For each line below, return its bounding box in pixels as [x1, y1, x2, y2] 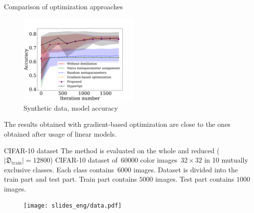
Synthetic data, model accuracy [23, 102, 118, 113]
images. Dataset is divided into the [133, 164, 238, 174]
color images [140, 155, 178, 165]
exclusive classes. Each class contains [4, 164, 115, 174]
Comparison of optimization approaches [4, 1, 123, 11]
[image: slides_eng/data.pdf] [23, 202, 122, 210]
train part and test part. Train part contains [4, 174, 137, 184]
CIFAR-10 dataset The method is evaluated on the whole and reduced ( [4, 145, 220, 155]
